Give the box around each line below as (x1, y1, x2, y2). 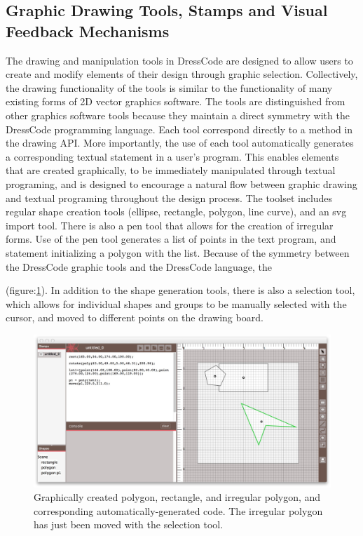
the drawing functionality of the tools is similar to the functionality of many (6, 80, 333, 95)
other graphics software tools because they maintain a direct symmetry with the (6, 107, 350, 122)
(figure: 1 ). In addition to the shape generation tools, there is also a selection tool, (6, 283, 355, 297)
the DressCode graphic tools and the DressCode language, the (6, 259, 273, 274)
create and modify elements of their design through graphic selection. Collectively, (6, 67, 358, 81)
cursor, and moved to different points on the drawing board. (6, 310, 263, 325)
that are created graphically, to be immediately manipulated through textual (6, 163, 336, 177)
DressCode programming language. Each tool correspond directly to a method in (6, 121, 353, 136)
